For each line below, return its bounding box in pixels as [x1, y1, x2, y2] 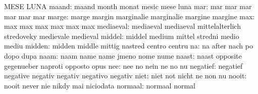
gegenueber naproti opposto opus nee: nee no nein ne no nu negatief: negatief [4, 60, 243, 71]
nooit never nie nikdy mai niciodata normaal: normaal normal [4, 80, 195, 90]
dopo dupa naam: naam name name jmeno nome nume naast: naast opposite [4, 50, 242, 61]
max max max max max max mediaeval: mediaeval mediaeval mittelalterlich [4, 21, 241, 31]
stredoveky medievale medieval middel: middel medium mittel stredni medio [4, 30, 239, 41]
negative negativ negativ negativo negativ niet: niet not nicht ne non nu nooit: [4, 70, 247, 81]
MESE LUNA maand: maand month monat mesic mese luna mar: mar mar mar [4, 1, 252, 11]
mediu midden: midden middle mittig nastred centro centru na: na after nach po [4, 40, 253, 51]
